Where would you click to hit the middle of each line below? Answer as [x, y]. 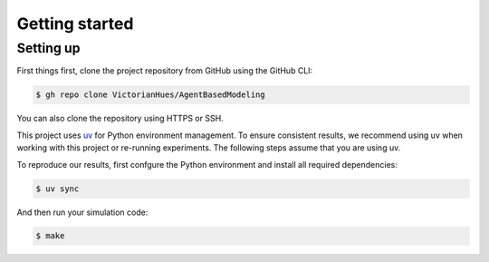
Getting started [75, 24]
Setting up [48, 48]
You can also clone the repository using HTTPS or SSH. [120, 119]
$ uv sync [58, 189]
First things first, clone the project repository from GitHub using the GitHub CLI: [165, 71]
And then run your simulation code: [82, 212]
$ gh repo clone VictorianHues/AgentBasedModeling [151, 95]
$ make [50, 236]
